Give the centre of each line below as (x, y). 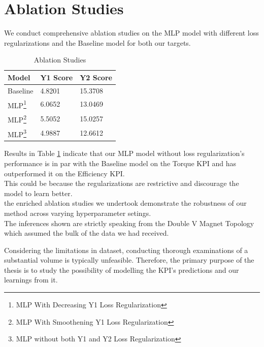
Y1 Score (57, 77)
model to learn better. (38, 193)
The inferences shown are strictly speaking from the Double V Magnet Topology (129, 223)
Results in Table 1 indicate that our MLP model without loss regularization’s (124, 153)
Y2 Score (96, 77)
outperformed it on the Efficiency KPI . (64, 173)
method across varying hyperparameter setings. (78, 213)
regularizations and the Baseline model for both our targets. (97, 42)
